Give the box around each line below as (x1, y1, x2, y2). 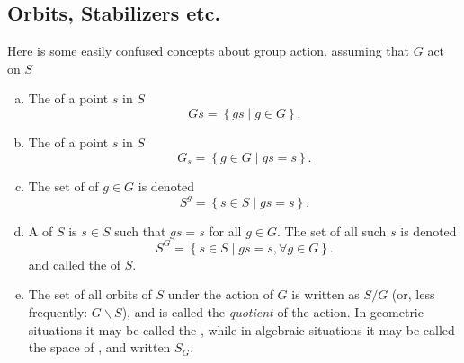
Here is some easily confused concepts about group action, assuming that (7, 41, 410, 60)
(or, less (391, 285, 435, 304)
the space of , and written (28, 338, 171, 357)
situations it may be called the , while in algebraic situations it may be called (28, 320, 455, 339)
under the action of (167, 285, 273, 304)
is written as (291, 285, 360, 304)
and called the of (28, 254, 121, 273)
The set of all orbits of (28, 285, 152, 304)
